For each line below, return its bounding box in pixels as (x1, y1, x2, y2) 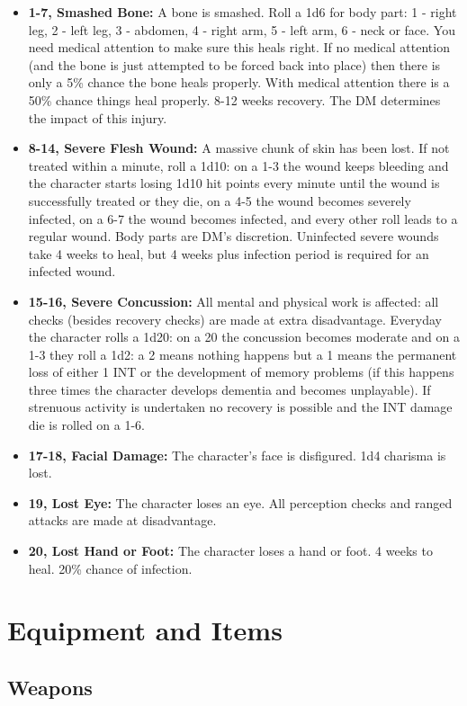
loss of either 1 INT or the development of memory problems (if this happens (28, 362, 454, 381)
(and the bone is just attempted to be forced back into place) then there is (28, 55, 441, 74)
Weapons (7, 673, 93, 701)
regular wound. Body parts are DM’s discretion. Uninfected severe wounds (28, 227, 439, 246)
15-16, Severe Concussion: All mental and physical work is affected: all (28, 291, 439, 310)
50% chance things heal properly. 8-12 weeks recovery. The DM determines (28, 90, 441, 109)
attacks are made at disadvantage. (28, 511, 217, 530)
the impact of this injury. (28, 108, 167, 127)
